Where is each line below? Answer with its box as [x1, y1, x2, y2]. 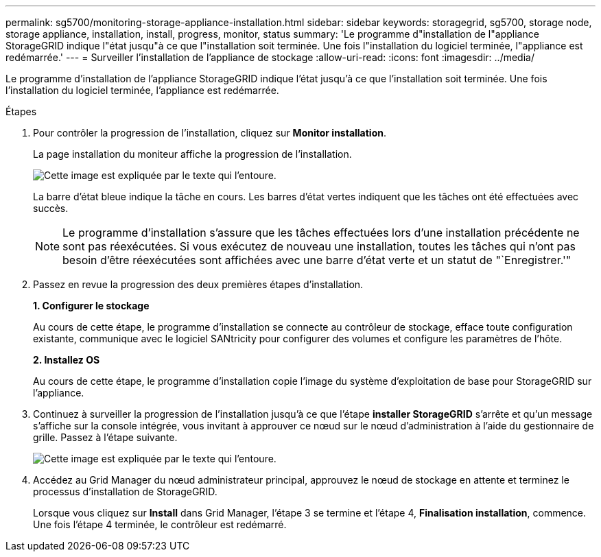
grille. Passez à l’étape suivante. [33, 431, 178, 443]
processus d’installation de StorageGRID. [33, 486, 217, 497]
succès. [33, 202, 69, 214]
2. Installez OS [33, 354, 100, 366]
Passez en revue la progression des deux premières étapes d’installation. [33, 278, 364, 290]
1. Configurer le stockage [33, 300, 150, 311]
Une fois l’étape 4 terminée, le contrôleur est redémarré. [33, 519, 287, 530]
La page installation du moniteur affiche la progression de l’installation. [33, 148, 352, 160]
